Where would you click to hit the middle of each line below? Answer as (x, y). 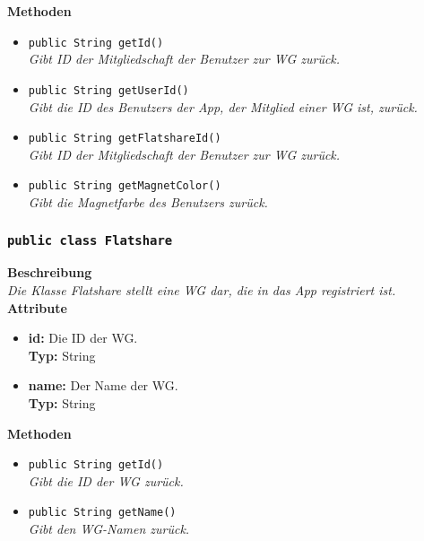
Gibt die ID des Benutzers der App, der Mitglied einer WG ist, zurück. (223, 106)
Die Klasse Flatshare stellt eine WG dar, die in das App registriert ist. (202, 289)
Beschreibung (50, 272)
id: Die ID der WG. (83, 338)
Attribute (37, 307)
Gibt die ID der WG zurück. (106, 480)
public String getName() (102, 513)
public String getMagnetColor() (125, 186)
